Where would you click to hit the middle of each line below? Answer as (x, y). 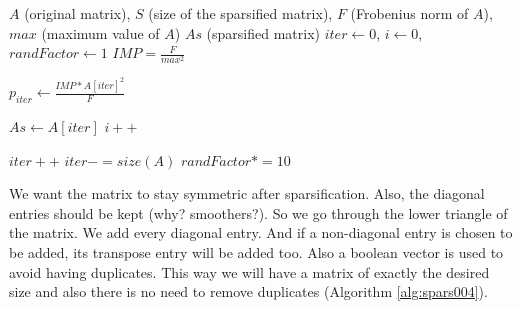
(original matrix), (77, 13)
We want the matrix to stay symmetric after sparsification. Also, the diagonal (247, 193)
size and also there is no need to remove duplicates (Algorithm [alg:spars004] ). (248, 291)
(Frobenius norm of (409, 13)
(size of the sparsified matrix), (240, 13)
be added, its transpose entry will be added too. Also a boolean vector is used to (256, 251)
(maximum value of (100, 32)
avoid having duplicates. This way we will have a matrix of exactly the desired (249, 271)
